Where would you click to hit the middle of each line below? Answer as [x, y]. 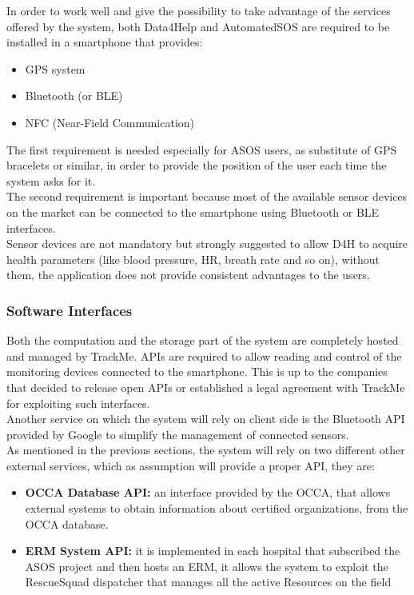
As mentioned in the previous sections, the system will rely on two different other [206, 450]
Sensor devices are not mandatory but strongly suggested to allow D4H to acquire [207, 244]
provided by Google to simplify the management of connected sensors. [178, 434]
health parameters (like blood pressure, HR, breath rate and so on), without [193, 259]
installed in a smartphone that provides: [105, 42]
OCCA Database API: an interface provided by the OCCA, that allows [208, 492]
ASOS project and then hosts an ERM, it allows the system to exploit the [207, 566]
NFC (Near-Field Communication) [110, 122]
